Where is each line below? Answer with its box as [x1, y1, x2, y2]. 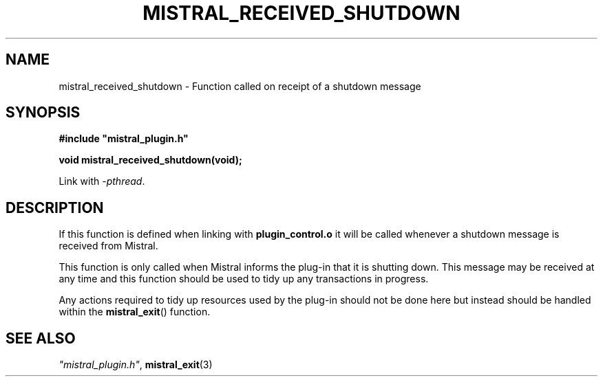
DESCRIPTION [6, 199, 104, 216]
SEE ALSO [6, 329, 76, 347]
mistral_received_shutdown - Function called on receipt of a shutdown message [59, 80, 421, 92]
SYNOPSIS [6, 104, 81, 122]
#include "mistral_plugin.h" [59, 133, 189, 145]
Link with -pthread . [59, 175, 145, 188]
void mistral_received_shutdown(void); [59, 154, 242, 166]
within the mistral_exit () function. [59, 306, 211, 318]
